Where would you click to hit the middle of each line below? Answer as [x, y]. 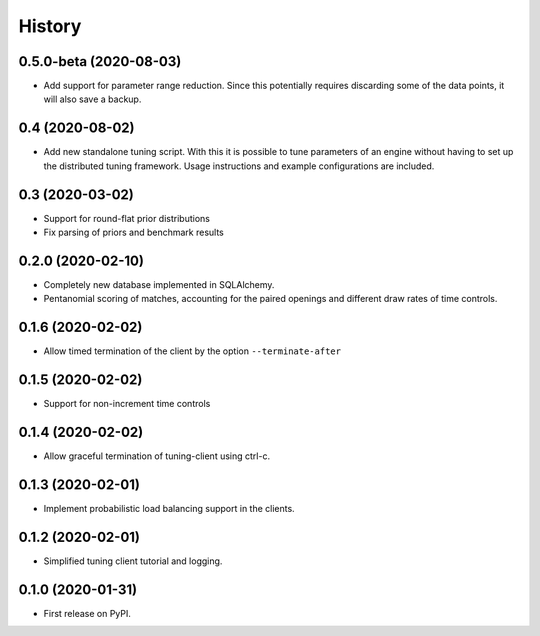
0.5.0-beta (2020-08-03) [100, 61]
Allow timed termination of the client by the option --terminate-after [192, 351]
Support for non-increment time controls [127, 404]
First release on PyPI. [87, 613]
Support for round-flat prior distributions [126, 218]
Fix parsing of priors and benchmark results [133, 232]
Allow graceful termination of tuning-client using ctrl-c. [156, 456]
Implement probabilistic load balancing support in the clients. [169, 508]
